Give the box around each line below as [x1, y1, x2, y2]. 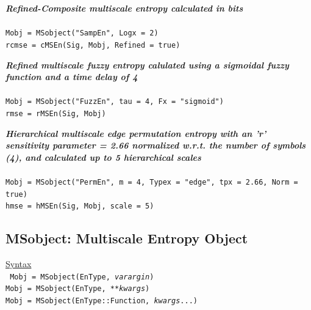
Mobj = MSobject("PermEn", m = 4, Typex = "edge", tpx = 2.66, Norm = [5, 177, 298, 186]
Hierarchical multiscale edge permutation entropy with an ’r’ [5, 127, 266, 139]
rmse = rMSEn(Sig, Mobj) [5, 109, 106, 118]
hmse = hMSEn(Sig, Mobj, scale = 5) [5, 202, 154, 211]
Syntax [5, 257, 32, 270]
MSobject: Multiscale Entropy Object [5, 229, 248, 248]
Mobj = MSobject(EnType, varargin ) [10, 272, 154, 281]
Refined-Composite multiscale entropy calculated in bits [5, 2, 243, 14]
